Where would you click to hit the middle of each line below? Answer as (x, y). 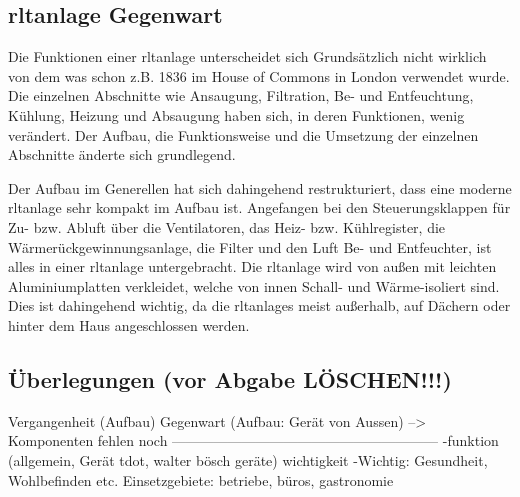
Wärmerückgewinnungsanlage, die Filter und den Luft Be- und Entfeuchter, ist (250, 246)
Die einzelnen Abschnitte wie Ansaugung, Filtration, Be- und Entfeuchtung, (241, 95)
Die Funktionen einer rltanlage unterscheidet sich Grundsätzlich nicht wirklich (247, 56)
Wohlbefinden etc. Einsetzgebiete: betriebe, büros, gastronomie (201, 479)
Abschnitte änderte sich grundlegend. (122, 154)
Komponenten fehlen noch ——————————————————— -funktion (253, 440)
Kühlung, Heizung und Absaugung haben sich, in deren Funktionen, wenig (236, 114)
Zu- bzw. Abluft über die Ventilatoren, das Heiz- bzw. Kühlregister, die (227, 226)
